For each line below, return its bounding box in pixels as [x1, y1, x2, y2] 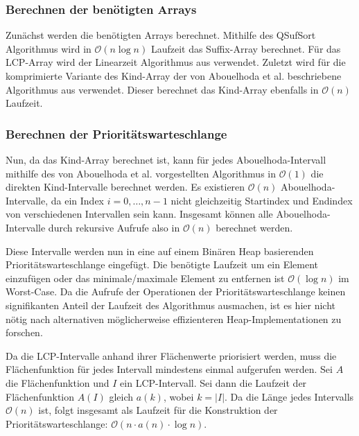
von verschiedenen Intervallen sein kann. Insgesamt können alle [6, 207, 273, 221]
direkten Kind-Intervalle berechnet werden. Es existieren [6, 180, 245, 194]
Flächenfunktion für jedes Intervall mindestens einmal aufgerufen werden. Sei [6, 362, 333, 376]
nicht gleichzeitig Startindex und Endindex [170, 193, 353, 207]
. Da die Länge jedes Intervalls [225, 389, 354, 403]
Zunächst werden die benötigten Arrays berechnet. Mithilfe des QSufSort [6, 28, 316, 42]
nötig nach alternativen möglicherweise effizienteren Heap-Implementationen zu [6, 311, 342, 326]
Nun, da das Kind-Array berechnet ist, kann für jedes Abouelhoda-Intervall [6, 152, 326, 166]
